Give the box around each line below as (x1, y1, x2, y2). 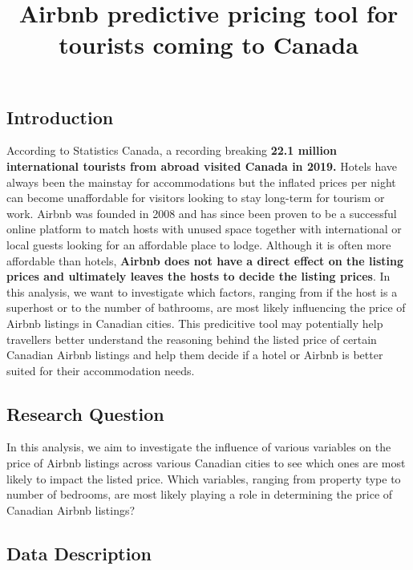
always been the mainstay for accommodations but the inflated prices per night (6, 173, 396, 190)
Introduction (6, 104, 114, 129)
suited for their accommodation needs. (6, 362, 195, 378)
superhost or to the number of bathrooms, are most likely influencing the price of (6, 299, 406, 316)
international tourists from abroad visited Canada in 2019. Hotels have (6, 157, 398, 174)
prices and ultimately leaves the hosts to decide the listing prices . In (6, 268, 391, 285)
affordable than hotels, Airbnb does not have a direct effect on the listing (6, 252, 403, 269)
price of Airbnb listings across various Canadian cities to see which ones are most (6, 455, 406, 471)
